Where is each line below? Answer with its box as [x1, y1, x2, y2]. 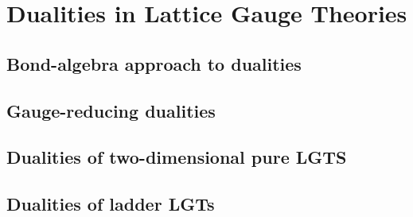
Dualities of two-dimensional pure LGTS [6, 145, 347, 169]
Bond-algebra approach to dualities [6, 51, 302, 76]
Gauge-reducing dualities [6, 98, 216, 122]
